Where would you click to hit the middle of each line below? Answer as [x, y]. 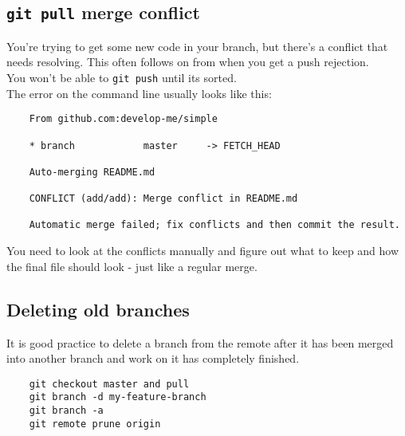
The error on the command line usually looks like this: [139, 93]
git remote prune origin [95, 424]
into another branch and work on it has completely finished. [153, 358]
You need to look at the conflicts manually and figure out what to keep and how [203, 251]
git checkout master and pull [109, 384]
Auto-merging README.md [92, 172]
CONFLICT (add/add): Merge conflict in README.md [163, 199]
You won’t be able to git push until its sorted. [122, 77]
